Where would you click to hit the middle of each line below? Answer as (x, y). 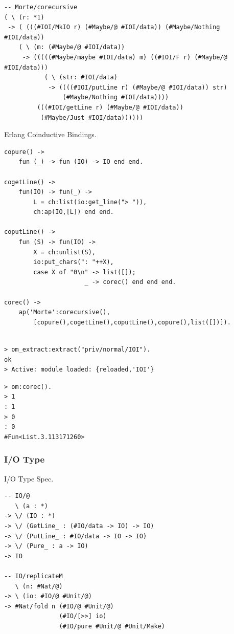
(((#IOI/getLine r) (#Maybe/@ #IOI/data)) (110, 107)
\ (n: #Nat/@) (39, 586)
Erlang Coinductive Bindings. (50, 134)
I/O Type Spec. (29, 478)
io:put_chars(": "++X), (74, 262)
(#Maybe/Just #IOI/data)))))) (92, 117)
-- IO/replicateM (33, 576)
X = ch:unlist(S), (64, 252)
